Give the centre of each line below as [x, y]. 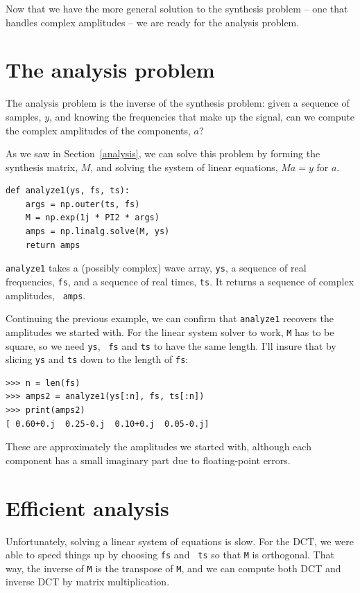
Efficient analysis [87, 507]
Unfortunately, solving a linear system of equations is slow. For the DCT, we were [180, 541]
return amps [53, 245]
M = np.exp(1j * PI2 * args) [92, 218]
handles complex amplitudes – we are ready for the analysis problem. [153, 22]
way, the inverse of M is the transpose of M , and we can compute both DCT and [173, 568]
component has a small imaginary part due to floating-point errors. [148, 460]
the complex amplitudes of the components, [98, 130]
